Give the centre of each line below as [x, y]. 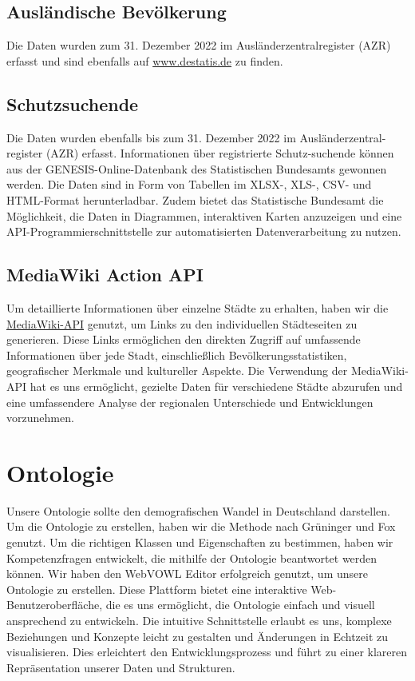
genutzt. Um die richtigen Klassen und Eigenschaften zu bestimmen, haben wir [200, 542]
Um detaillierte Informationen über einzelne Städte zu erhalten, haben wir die [198, 307]
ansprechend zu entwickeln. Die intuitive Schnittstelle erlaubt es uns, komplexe [199, 620]
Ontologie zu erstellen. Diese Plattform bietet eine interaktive [157, 589]
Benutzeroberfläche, [55, 605]
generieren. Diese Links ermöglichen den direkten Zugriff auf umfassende [184, 339]
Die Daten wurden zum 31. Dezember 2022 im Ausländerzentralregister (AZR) [199, 45]
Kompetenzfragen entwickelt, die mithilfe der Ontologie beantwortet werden [192, 558]
